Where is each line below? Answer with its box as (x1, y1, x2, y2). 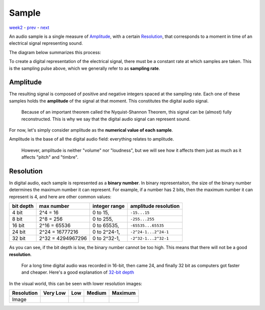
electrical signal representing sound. (9, 40, 83, 46)
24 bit (12, 228, 26, 235)
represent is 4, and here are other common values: (9, 194, 111, 199)
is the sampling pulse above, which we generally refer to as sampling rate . (9, 65, 160, 71)
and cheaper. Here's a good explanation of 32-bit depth (21, 269, 134, 275)
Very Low (43, 290, 66, 297)
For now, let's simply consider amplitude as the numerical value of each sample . (9, 127, 173, 133)
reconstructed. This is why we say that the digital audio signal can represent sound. (21, 116, 191, 122)
